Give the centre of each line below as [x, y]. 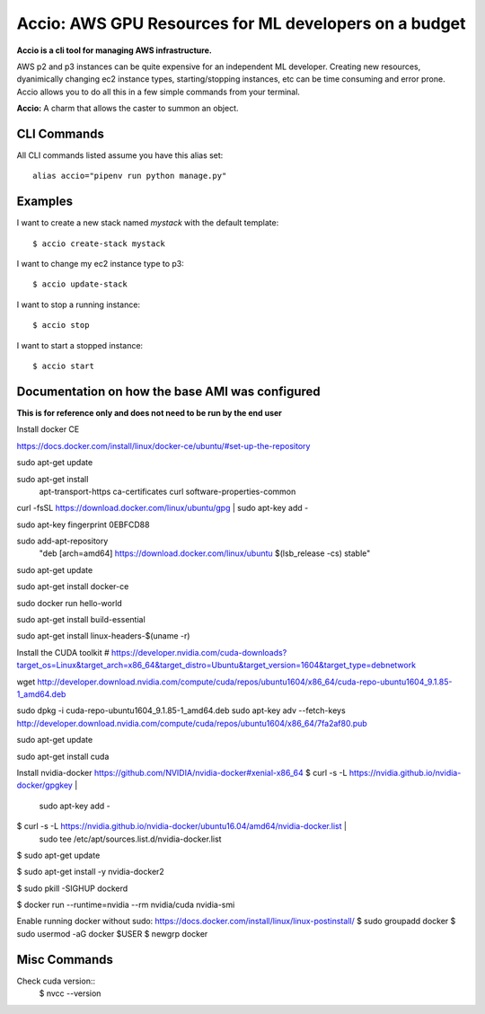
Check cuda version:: [56, 981]
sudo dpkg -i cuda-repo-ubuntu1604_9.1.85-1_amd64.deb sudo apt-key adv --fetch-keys [181, 710]
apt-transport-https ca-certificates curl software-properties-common [168, 491]
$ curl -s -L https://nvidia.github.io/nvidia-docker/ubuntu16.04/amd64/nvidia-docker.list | [182, 826]
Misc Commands [65, 960]
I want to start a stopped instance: [80, 345]
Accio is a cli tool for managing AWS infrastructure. [115, 50]
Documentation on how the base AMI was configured [168, 391]
